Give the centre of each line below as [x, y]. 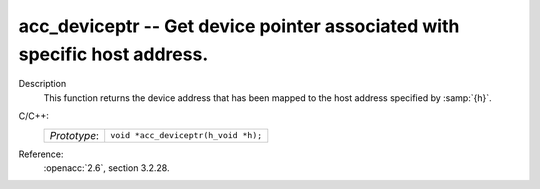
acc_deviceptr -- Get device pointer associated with [239, 26]
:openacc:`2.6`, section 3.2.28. [106, 167]
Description [42, 84]
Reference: [41, 154]
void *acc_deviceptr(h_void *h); [186, 135]
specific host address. [113, 54]
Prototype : [74, 135]
